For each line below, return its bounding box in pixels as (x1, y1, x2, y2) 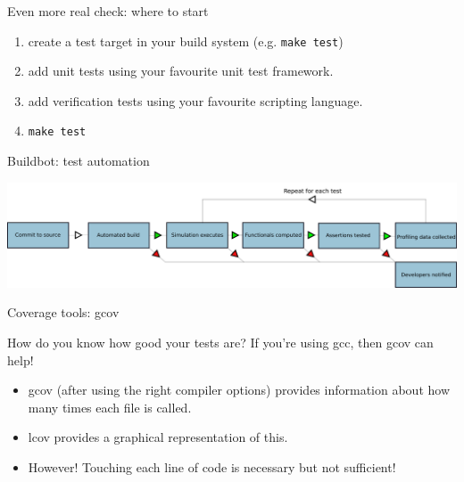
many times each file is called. (28, 397, 192, 416)
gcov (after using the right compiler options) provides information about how (28, 380, 450, 399)
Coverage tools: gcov (7, 303, 120, 322)
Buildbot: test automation (7, 151, 150, 170)
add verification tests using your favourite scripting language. (28, 91, 363, 110)
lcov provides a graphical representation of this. (28, 428, 288, 446)
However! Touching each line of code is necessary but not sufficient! (28, 457, 396, 476)
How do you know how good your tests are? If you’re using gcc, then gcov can (7, 333, 434, 351)
